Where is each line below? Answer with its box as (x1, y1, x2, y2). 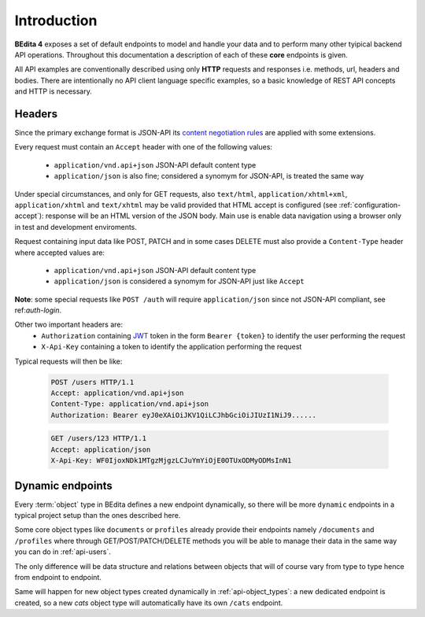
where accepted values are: (14, 248, 105, 257)
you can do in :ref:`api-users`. (14, 547, 112, 556)
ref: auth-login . (14, 305, 62, 315)
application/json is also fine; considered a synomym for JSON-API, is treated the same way (54, 172, 364, 181)
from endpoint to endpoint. (14, 573, 102, 582)
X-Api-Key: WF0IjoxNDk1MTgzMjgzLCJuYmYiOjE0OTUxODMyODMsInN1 (50, 456, 292, 465)
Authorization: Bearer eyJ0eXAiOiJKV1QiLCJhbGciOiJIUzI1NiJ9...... (50, 410, 317, 419)
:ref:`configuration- (338, 200, 401, 209)
